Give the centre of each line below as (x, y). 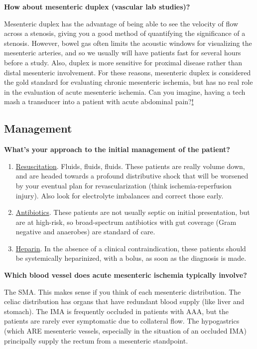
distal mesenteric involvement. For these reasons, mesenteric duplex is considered (128, 72)
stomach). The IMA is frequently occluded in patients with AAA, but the (116, 311)
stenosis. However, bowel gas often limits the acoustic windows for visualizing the (128, 43)
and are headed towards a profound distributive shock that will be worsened (132, 176)
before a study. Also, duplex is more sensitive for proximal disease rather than (123, 62)
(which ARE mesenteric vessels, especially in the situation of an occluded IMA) (125, 331)
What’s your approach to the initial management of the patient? (117, 149)
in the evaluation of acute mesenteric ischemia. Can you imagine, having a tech (125, 91)
